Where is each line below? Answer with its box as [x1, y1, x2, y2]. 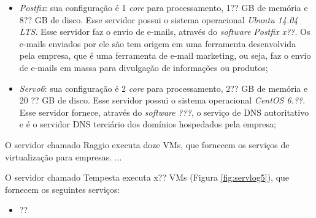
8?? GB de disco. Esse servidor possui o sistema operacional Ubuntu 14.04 [19, 13, 298, 26]
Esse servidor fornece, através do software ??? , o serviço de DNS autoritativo [19, 105, 309, 118]
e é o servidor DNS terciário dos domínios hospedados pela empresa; [19, 118, 276, 130]
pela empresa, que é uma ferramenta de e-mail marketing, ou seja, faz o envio [19, 49, 311, 62]
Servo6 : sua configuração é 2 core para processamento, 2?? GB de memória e [19, 81, 308, 94]
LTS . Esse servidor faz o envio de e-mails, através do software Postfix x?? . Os [19, 25, 310, 38]
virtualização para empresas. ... [5, 150, 122, 163]
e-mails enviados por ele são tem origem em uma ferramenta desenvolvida [19, 37, 296, 50]
